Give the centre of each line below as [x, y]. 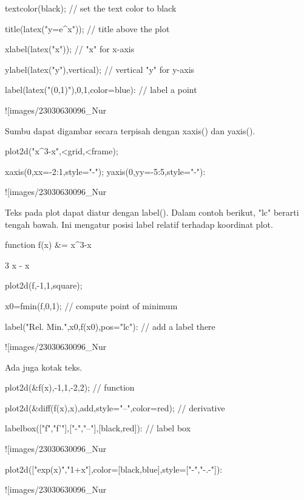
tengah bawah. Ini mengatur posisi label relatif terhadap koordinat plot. [139, 224]
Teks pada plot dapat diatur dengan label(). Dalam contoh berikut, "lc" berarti [152, 212]
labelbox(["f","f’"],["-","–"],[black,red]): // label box [98, 428]
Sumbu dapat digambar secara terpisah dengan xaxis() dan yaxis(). [130, 130]
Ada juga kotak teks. [44, 367]
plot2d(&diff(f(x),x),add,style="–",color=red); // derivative [115, 407]
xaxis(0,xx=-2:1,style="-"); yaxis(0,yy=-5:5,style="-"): [105, 171]
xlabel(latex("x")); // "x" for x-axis [70, 49]
